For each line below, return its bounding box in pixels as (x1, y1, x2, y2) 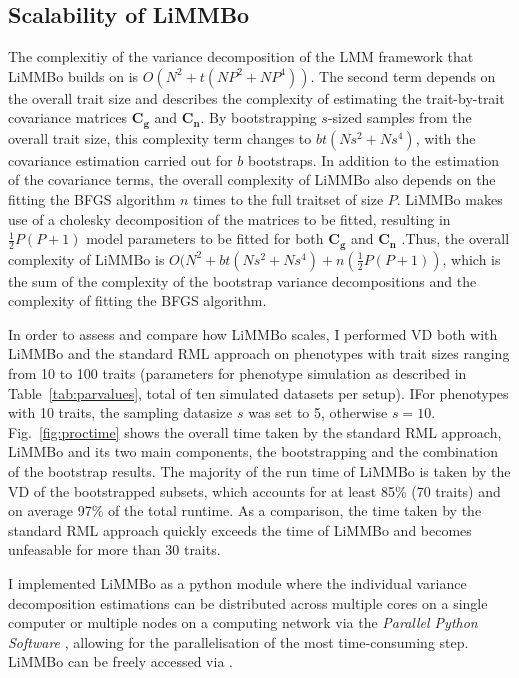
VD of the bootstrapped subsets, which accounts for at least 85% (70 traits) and (8, 480, 501, 501)
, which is (442, 248, 501, 269)
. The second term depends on (310, 65, 496, 86)
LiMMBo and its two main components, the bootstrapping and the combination (8, 441, 498, 462)
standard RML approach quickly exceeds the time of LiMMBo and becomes (8, 519, 472, 540)
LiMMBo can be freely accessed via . (8, 651, 233, 672)
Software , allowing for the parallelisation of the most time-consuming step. (8, 631, 469, 652)
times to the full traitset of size (193, 189, 384, 210)
